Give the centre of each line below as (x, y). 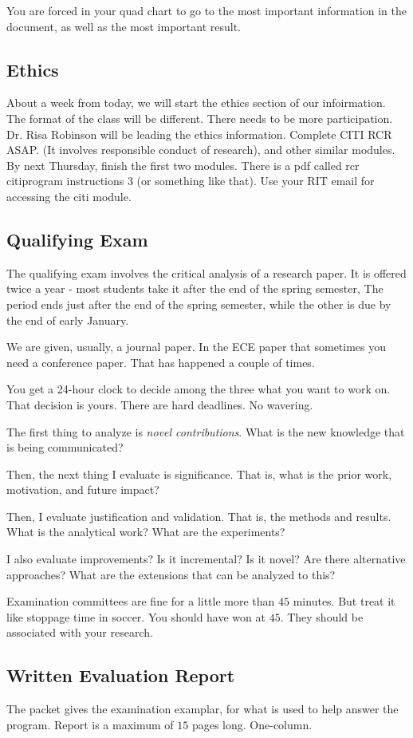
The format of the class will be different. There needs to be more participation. (200, 118)
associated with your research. (80, 632)
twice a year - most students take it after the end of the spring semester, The (195, 288)
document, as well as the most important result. (124, 26)
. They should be (322, 616)
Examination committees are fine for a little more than (141, 601)
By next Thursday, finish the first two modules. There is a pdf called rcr (183, 165)
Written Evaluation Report (121, 675)
